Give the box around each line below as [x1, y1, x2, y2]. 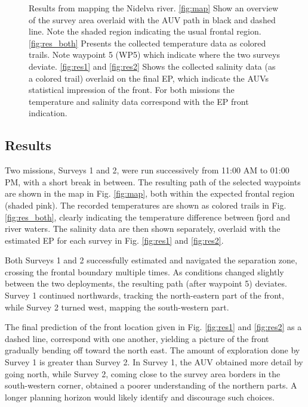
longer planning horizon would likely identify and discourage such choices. [5, 390, 275, 403]
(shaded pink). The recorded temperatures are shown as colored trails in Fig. [5, 198, 287, 211]
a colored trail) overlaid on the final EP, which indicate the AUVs [29, 72, 269, 84]
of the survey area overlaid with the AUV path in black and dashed [29, 13, 276, 26]
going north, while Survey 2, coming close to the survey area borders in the [5, 367, 281, 380]
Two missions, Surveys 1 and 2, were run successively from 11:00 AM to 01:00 [5, 164, 289, 176]
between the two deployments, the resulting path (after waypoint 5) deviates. [5, 277, 287, 290]
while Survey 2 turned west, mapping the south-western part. [5, 300, 229, 313]
